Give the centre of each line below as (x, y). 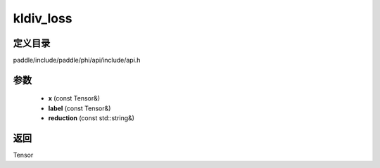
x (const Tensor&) (74, 98)
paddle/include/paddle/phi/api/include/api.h (77, 60)
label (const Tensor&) (80, 108)
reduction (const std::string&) (91, 118)
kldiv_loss (43, 18)
